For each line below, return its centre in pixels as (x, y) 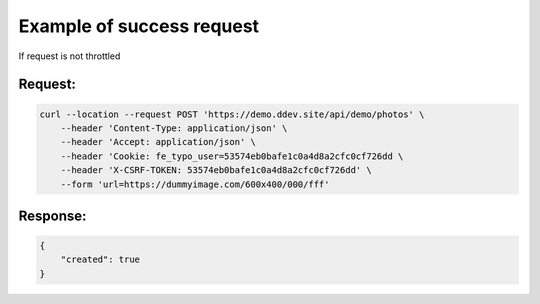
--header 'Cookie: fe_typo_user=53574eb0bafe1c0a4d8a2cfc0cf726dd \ (232, 156)
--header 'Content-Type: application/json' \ (174, 128)
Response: (52, 215)
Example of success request (139, 26)
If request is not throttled (69, 56)
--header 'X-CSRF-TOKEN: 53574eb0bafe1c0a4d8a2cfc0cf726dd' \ (216, 170)
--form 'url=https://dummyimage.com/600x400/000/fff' (195, 184)
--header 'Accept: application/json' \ (158, 142)
